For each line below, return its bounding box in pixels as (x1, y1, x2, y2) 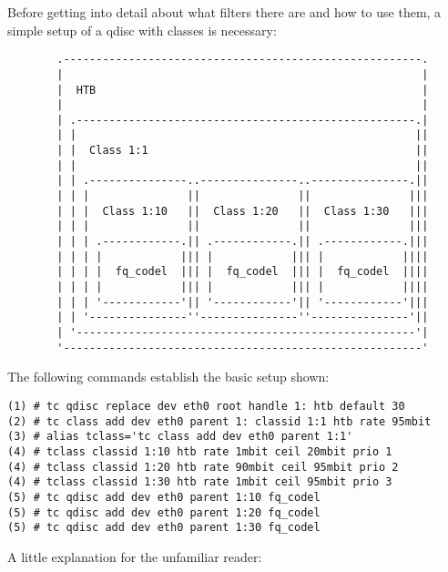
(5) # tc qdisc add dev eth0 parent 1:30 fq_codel (7, 521, 321, 535)
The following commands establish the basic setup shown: (7, 367, 330, 386)
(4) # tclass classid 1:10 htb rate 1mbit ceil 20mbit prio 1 (7, 444, 392, 458)
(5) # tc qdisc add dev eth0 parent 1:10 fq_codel (7, 490, 321, 504)
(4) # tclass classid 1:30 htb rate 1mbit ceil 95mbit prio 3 (7, 475, 392, 489)
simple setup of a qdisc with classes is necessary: (7, 20, 277, 39)
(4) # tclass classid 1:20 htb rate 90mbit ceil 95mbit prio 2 (7, 460, 399, 474)
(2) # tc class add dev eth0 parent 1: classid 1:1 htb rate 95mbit (7, 414, 432, 428)
